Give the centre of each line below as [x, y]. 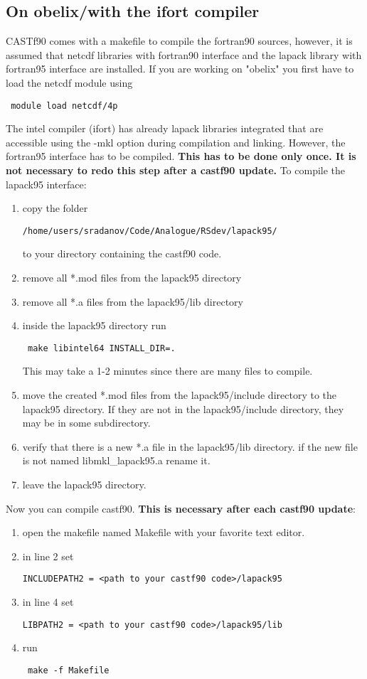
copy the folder [55, 208]
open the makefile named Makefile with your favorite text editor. [164, 532]
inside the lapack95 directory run [94, 325]
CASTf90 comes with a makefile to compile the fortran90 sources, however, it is [179, 41]
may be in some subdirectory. [86, 423]
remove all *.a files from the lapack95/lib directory [133, 301]
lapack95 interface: [46, 184]
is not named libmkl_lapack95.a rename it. [116, 460]
